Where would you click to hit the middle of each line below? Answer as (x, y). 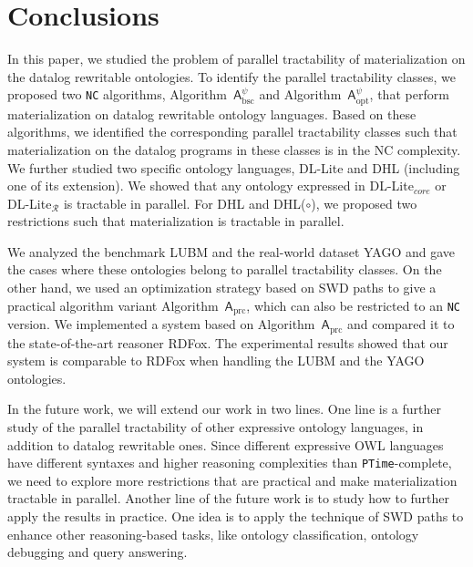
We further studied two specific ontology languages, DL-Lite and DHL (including (234, 167)
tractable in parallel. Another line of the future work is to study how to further (229, 498)
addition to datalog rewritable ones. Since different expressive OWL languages (226, 444)
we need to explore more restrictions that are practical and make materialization (232, 480)
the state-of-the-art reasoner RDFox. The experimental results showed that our (228, 342)
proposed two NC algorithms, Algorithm (117, 94)
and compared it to (401, 324)
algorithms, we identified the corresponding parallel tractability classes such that (232, 132)
